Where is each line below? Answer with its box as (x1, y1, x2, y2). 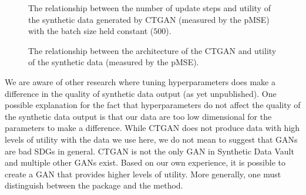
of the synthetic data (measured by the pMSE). (28, 56, 199, 68)
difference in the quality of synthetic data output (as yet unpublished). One (5, 87, 277, 99)
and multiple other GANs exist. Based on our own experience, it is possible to (5, 156, 286, 169)
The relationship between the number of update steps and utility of (28, 2, 271, 14)
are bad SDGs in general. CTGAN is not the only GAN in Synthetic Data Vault (5, 144, 294, 157)
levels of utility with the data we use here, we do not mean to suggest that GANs (5, 133, 298, 145)
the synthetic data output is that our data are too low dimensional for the (5, 110, 272, 122)
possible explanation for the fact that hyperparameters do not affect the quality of (5, 99, 301, 111)
